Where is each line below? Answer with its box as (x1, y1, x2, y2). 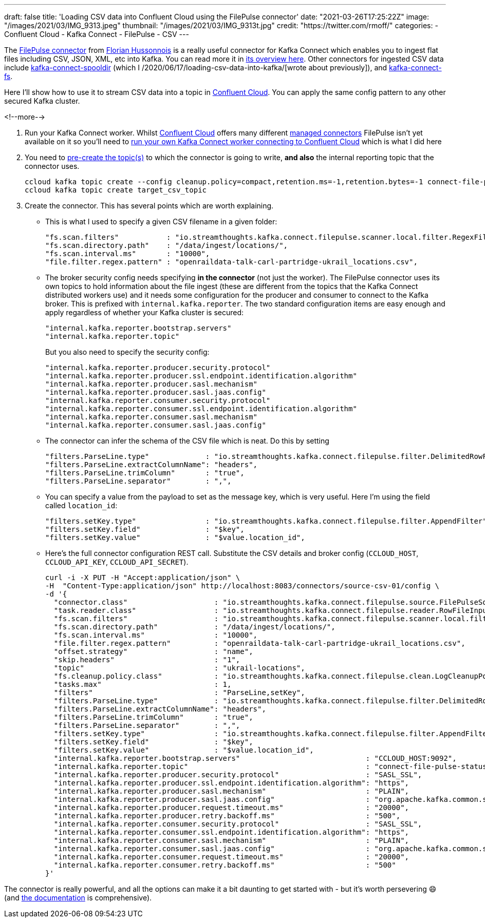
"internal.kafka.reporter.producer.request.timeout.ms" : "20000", (53, 803, 409, 812)
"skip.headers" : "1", (53, 656, 240, 664)
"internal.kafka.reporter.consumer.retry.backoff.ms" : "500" (53, 861, 396, 869)
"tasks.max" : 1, (53, 680, 232, 688)
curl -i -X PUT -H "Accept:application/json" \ (45, 573, 240, 582)
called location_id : (45, 501, 118, 510)
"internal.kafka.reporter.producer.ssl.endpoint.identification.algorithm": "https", (53, 779, 409, 787)
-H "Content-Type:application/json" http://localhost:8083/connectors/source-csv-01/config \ (45, 582, 440, 590)
